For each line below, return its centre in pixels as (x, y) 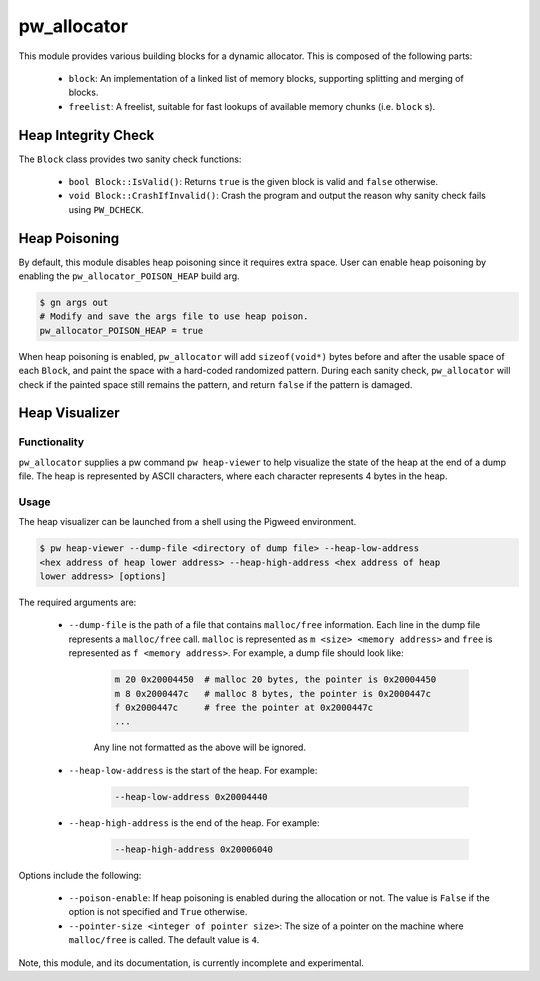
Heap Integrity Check (86, 135)
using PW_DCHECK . (106, 209)
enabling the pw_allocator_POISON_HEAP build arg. (129, 276)
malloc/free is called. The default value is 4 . (164, 940)
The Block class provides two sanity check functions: (130, 159)
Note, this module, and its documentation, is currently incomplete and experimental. (191, 962)
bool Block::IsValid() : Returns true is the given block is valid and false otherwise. (253, 182)
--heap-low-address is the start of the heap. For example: (193, 770)
